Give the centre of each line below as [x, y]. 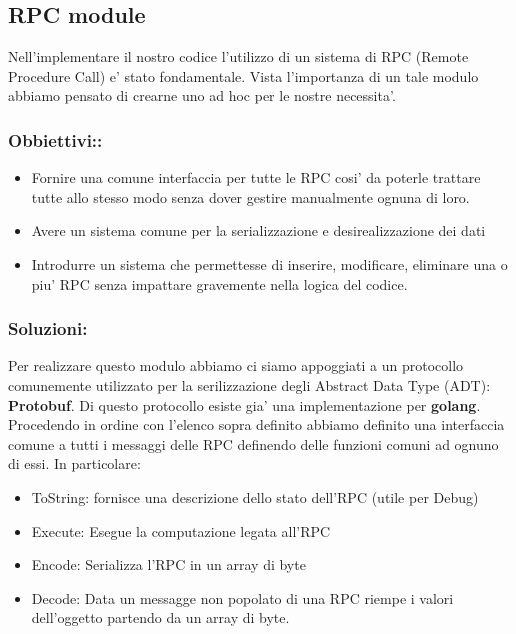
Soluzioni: [48, 328]
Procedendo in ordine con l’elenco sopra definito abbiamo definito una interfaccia [256, 424]
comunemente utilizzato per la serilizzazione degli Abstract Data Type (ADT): [249, 384]
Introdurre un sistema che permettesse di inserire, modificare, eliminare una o [269, 263]
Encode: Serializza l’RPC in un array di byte [168, 564]
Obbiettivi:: [55, 139]
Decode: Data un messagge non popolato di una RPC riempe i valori [242, 597]
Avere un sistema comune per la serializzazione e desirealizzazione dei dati [258, 230]
